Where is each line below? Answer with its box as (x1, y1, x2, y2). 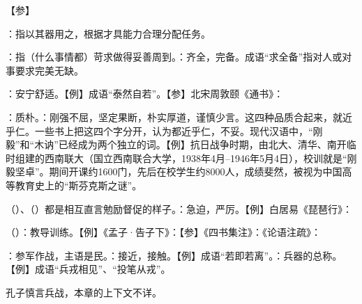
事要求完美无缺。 (6, 63, 84, 77)
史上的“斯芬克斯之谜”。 (34, 177, 142, 192)
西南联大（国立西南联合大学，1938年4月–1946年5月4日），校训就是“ (44, 150, 347, 165)
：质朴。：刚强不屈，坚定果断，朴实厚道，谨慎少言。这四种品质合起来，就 (6, 109, 342, 124)
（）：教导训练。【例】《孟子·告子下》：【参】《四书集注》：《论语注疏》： (6, 225, 321, 239)
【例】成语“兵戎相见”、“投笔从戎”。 (6, 262, 171, 276)
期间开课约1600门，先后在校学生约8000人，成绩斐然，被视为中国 (49, 164, 342, 179)
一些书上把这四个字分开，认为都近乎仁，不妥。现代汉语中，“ (34, 123, 313, 138)
